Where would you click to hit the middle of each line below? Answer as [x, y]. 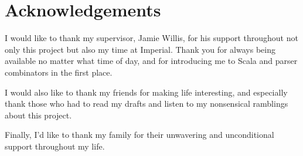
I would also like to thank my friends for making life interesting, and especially [146, 92]
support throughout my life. [55, 146]
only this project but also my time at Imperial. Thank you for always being [140, 49]
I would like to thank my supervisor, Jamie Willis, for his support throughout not [151, 38]
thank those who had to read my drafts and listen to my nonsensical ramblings [147, 104]
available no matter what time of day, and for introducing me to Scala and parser [151, 61]
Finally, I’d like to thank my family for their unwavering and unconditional [139, 135]
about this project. [38, 115]
